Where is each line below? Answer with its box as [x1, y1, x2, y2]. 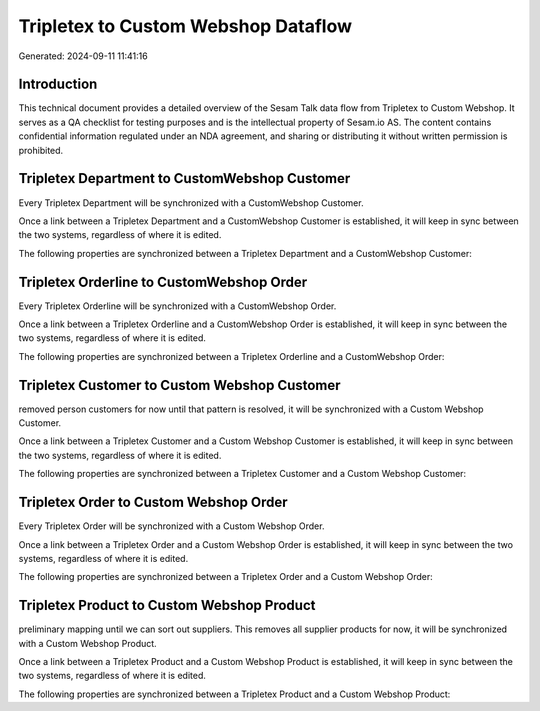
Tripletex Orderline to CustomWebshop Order [18, 273, 308, 290]
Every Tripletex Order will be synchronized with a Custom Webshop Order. [18, 520, 325, 532]
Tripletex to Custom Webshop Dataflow [18, 15, 353, 37]
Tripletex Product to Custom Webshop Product [18, 597, 316, 614]
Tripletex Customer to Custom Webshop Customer [18, 376, 341, 394]
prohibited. [18, 144, 64, 156]
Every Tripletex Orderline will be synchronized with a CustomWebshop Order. [18, 300, 337, 312]
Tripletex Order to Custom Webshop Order [18, 494, 288, 511]
